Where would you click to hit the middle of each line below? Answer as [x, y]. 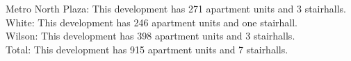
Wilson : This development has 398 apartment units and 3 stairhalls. [150, 36]
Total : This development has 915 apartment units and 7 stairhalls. [147, 49]
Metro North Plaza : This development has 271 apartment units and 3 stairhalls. [176, 8]
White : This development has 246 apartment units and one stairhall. [152, 22]
